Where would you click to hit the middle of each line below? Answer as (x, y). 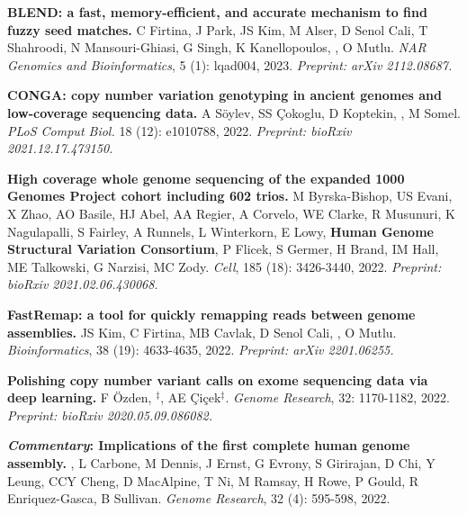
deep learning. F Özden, (80, 397)
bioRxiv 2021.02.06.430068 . (83, 284)
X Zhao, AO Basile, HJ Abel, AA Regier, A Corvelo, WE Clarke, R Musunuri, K (231, 213)
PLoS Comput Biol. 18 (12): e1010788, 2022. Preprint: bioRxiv (180, 130)
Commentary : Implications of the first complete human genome (209, 445)
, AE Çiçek (191, 397)
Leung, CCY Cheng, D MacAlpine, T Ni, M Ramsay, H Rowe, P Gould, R (213, 480)
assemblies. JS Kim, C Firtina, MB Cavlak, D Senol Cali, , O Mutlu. (202, 332)
